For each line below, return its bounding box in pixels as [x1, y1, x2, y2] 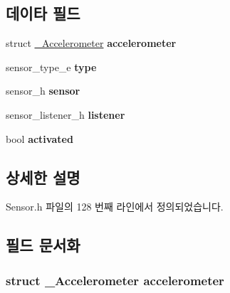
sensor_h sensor [6, 83, 80, 98]
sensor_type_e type [6, 59, 97, 74]
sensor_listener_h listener [6, 107, 125, 122]
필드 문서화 [6, 234, 80, 256]
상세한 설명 [6, 166, 80, 188]
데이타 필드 [6, 2, 80, 24]
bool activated [6, 131, 73, 146]
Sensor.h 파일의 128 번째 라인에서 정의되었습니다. [6, 199, 224, 214]
